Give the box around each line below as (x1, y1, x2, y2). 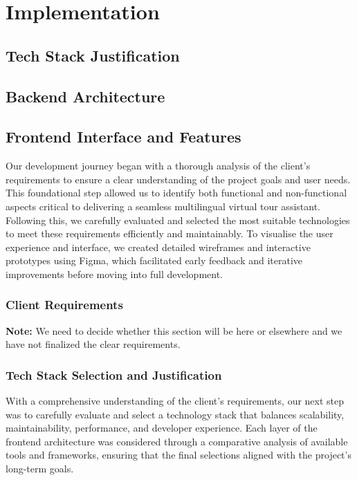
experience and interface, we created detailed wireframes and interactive (6, 239, 311, 254)
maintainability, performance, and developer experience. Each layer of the (6, 421, 318, 435)
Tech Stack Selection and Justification (6, 366, 222, 383)
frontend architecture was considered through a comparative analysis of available (6, 434, 348, 448)
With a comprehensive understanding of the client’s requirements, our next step (6, 394, 345, 408)
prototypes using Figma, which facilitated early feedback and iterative (6, 253, 303, 268)
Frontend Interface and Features (6, 126, 241, 147)
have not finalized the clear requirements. (6, 337, 181, 351)
